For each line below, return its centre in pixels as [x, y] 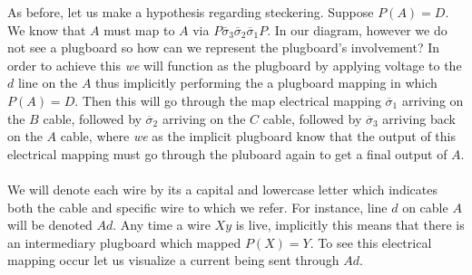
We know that [47, 29]
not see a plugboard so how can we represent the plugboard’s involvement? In [224, 47]
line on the [48, 83]
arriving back [419, 118]
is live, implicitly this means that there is [350, 225]
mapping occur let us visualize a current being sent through [173, 260]
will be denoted [50, 225]
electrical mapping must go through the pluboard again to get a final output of [227, 153]
